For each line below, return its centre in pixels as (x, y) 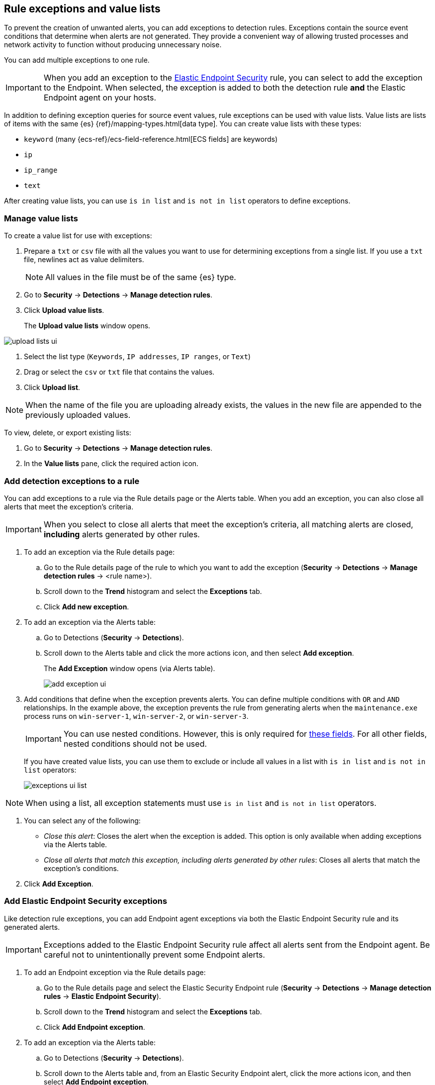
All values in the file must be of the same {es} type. (141, 277)
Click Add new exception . (87, 606)
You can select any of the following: (82, 820)
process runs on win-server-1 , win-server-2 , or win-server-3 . (136, 716)
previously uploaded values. (78, 415)
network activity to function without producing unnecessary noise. (113, 45)
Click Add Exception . (59, 884)
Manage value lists (41, 218)
